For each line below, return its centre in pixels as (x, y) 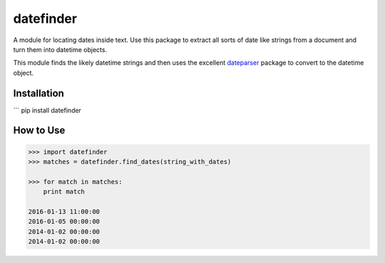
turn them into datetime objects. (60, 49)
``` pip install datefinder (47, 110)
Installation (38, 93)
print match (64, 192)
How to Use (39, 131)
